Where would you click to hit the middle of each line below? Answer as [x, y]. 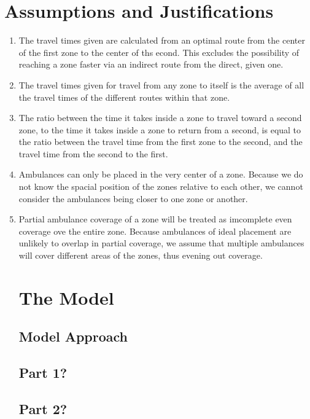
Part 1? [43, 373]
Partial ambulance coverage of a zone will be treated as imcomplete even [155, 219]
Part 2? [43, 408]
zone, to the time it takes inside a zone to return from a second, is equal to [160, 129]
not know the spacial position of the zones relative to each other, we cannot [161, 186]
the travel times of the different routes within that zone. [124, 97]
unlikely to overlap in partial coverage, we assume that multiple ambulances [161, 243]
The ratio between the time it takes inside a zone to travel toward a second [160, 118]
